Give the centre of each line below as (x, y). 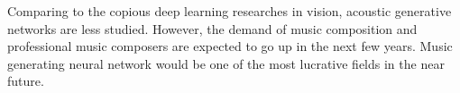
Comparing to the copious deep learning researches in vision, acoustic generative (230, 11)
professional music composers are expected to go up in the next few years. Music (230, 46)
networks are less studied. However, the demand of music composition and (212, 28)
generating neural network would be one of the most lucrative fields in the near (226, 63)
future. (26, 81)
